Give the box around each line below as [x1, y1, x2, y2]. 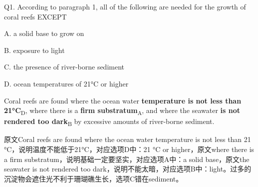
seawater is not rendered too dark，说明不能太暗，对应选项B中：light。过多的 [4, 163, 252, 174]
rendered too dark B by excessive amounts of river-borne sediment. [4, 116, 215, 128]
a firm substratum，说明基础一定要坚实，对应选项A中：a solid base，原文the [4, 153, 250, 164]
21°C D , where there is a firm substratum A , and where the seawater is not [4, 105, 240, 116]
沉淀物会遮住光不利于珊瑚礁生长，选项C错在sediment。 [4, 173, 183, 183]
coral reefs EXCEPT [4, 11, 67, 21]
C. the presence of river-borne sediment [4, 61, 125, 72]
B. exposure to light [4, 44, 65, 55]
